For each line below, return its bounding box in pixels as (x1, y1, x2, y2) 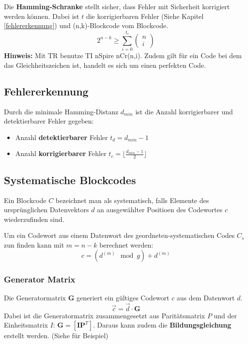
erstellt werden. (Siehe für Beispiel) (4, 330, 108, 341)
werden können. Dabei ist (4, 11, 79, 21)
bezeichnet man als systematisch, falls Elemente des (55, 195, 209, 205)
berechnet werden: (99, 239, 154, 250)
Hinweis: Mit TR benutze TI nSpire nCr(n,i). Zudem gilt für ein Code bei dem (4, 50, 242, 61)
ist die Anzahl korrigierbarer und (135, 106, 233, 116)
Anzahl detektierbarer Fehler (15, 132, 108, 142)
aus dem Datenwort (176, 292, 235, 302)
